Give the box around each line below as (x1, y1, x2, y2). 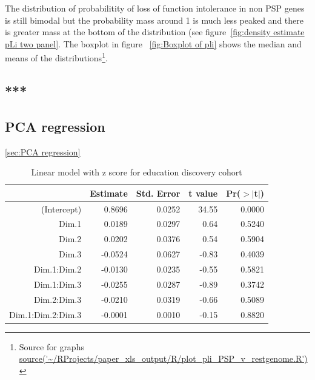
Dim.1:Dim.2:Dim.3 (9, 308, 82, 321)
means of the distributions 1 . (5, 50, 108, 64)
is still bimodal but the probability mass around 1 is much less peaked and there (5, 13, 303, 26)
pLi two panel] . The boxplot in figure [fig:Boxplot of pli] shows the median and (5, 37, 302, 50)
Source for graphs (19, 340, 84, 353)
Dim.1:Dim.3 (34, 277, 82, 290)
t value (188, 186, 218, 199)
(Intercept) (41, 202, 82, 215)
